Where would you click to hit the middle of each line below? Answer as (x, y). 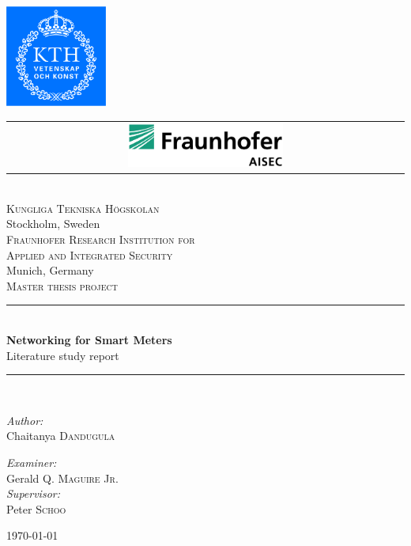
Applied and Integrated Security (90, 254)
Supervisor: (33, 493)
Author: (25, 420)
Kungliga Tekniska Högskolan (83, 208)
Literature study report (63, 355)
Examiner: (32, 462)
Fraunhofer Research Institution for (101, 239)
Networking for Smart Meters (89, 339)
